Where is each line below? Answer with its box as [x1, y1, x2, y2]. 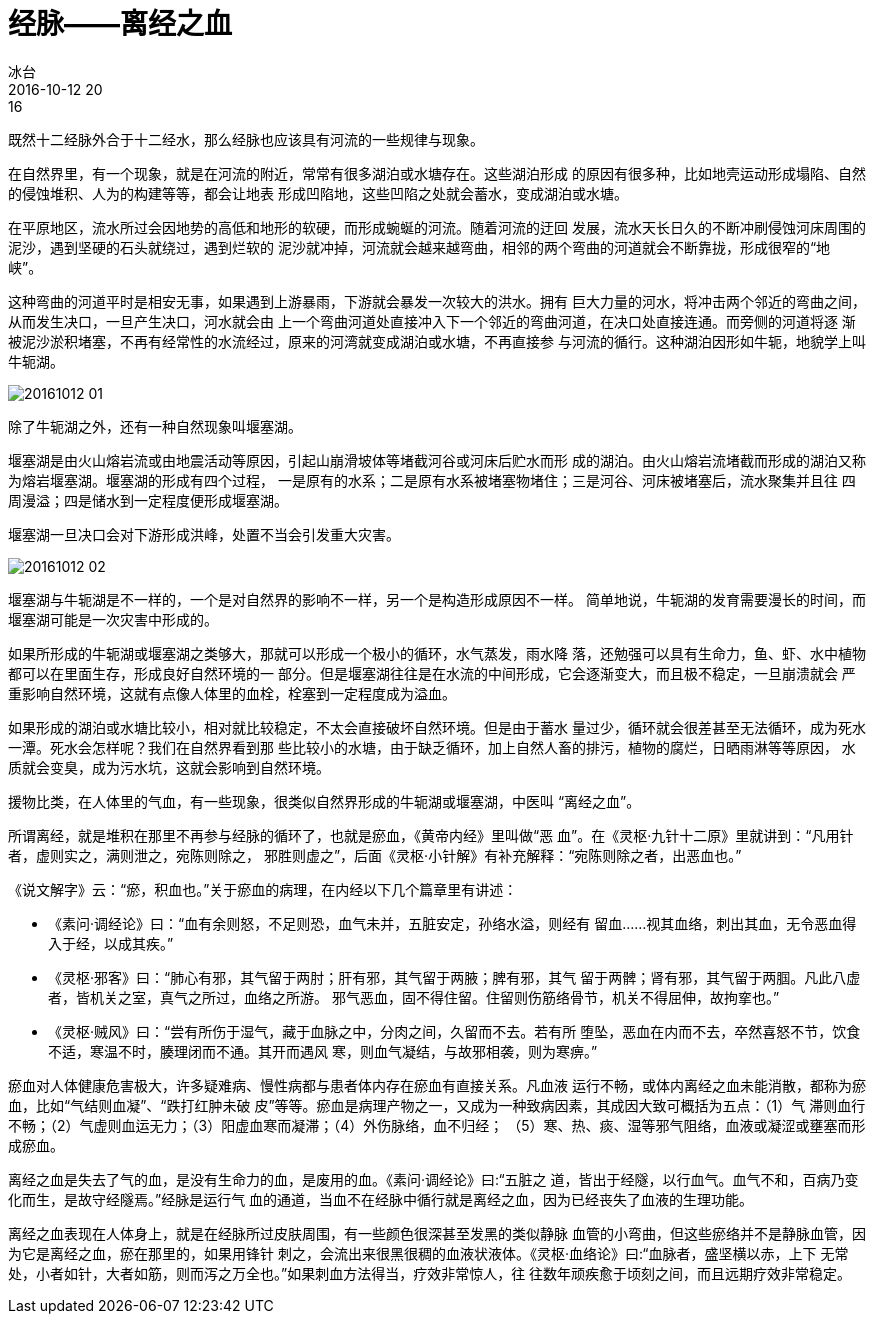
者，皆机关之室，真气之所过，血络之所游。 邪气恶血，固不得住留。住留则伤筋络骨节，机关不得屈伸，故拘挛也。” [48, 988, 780, 1006]
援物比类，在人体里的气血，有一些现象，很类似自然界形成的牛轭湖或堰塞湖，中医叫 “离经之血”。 [8, 792, 641, 810]
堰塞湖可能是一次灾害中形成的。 [8, 610, 218, 628]
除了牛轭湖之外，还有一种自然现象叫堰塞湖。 [8, 417, 302, 435]
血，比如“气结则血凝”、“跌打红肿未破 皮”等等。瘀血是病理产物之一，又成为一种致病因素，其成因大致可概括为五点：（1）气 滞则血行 [8, 1096, 866, 1114]
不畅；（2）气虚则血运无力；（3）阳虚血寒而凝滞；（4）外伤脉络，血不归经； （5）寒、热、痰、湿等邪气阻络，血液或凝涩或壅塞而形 [8, 1116, 866, 1134]
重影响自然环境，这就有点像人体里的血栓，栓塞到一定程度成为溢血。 [8, 684, 456, 702]
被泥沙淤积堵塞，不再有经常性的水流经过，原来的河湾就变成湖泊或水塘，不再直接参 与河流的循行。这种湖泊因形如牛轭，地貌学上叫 [8, 332, 866, 350]
